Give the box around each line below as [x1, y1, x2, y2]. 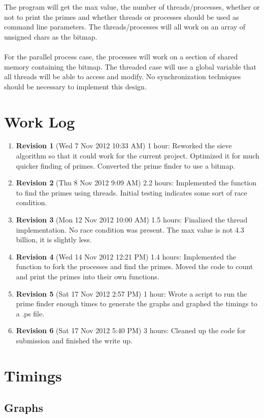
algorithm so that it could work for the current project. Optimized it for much [16, 150, 259, 161]
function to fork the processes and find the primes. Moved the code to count [16, 261, 253, 272]
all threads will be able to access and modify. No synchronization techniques [4, 71, 241, 82]
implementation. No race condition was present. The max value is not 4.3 [16, 224, 244, 235]
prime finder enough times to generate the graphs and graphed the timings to [16, 298, 257, 309]
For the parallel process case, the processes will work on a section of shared [4, 51, 238, 61]
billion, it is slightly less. [16, 234, 92, 245]
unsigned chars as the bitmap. [4, 31, 97, 42]
